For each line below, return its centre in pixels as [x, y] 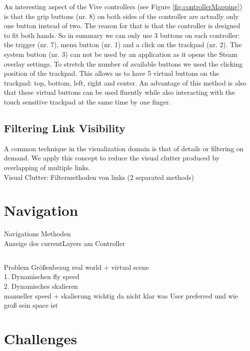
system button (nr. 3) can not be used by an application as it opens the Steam [121, 54]
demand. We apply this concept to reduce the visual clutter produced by [112, 158]
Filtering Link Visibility [65, 128]
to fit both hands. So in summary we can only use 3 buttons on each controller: [122, 35]
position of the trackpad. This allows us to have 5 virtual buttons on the [112, 73]
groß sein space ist [31, 305]
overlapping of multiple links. [47, 167]
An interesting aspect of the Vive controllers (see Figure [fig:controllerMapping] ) [123, 6]
